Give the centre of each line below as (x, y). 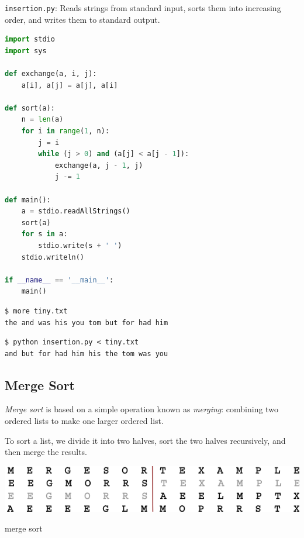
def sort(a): (30, 108)
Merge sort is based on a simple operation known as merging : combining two (141, 409)
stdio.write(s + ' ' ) (80, 245)
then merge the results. (46, 452)
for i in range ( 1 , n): (65, 131)
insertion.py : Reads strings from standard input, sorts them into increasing (143, 8)
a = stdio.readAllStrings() (76, 211)
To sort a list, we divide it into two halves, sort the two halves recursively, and (145, 440)
